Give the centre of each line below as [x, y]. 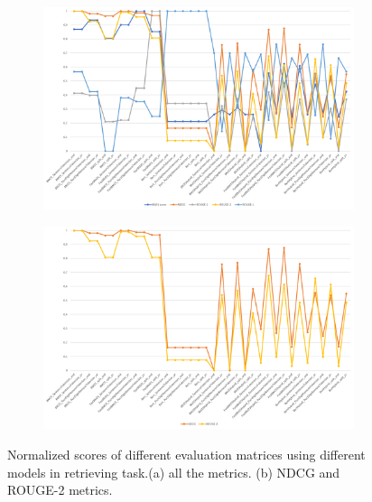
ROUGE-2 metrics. [60, 490]
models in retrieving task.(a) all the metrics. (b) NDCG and [174, 472]
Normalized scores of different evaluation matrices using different [186, 454]
